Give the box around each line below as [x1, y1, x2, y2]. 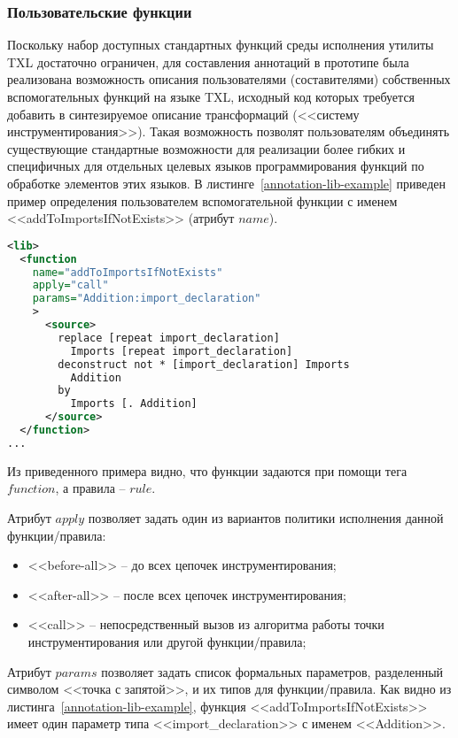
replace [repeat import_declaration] [58, 331, 280, 344]
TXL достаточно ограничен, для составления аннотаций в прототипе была [7, 52, 409, 71]
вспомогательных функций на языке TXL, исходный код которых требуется [7, 88, 415, 105]
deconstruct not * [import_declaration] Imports [58, 357, 350, 371]
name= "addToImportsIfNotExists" [32, 265, 223, 279]
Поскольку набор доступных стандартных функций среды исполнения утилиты [7, 35, 434, 54]
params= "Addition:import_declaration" [32, 292, 261, 305]
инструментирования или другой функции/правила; [27, 632, 307, 650]
